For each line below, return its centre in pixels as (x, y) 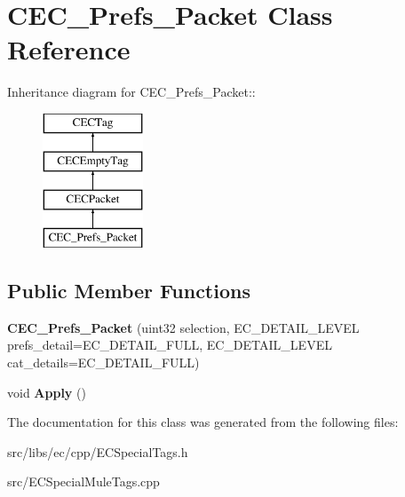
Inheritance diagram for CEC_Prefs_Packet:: (131, 92)
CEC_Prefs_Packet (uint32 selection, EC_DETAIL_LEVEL (183, 327)
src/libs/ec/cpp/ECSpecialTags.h (98, 451)
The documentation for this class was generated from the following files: (203, 422)
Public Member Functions (129, 291)
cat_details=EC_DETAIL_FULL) (103, 363)
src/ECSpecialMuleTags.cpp (83, 481)
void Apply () (47, 392)
